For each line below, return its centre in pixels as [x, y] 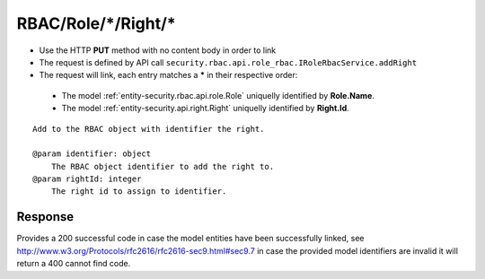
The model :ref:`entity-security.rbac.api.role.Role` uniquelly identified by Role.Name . [218, 95]
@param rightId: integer [87, 179]
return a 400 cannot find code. [74, 264]
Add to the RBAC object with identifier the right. [149, 129]
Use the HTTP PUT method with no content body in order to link [158, 50]
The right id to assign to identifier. [139, 192]
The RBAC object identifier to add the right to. [162, 166]
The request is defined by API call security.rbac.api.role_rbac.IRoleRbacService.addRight [228, 62]
